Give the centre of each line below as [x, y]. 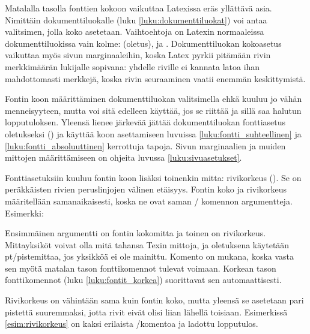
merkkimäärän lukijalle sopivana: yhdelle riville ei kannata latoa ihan [132, 66]
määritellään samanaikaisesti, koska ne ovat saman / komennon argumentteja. [149, 201]
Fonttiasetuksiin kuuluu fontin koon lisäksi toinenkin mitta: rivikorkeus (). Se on [153, 177]
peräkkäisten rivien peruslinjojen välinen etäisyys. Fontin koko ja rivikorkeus [146, 189]
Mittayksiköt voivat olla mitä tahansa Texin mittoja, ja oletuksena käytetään [147, 244]
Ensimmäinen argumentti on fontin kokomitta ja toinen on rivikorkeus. [135, 233]
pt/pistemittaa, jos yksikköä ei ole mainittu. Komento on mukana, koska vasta [150, 256]
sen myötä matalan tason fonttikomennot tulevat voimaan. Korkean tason [141, 268]
